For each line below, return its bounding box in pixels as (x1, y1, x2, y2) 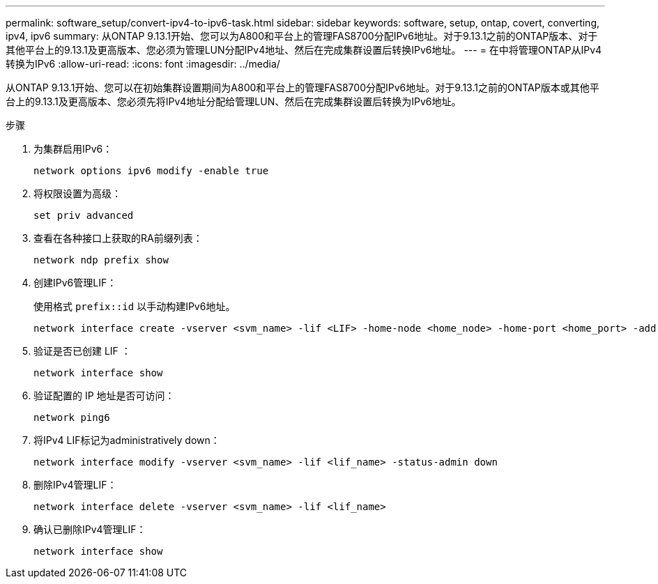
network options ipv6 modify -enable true (33, 165, 269, 176)
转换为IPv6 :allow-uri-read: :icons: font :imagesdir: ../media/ (6, 58, 280, 70)
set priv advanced (33, 210, 134, 221)
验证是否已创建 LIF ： (33, 345, 131, 357)
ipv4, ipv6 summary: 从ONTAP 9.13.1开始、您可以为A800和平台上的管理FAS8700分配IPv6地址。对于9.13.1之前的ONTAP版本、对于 (6, 30, 598, 42)
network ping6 (33, 412, 110, 423)
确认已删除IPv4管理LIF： (33, 523, 146, 535)
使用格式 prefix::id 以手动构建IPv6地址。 (33, 300, 236, 312)
